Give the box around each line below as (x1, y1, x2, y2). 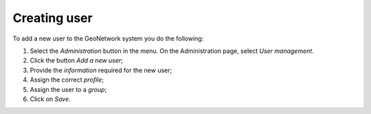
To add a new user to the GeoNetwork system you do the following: (12, 34, 204, 43)
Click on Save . (30, 95, 71, 103)
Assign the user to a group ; (30, 85, 107, 93)
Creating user (12, 10, 93, 25)
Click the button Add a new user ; (30, 56, 124, 65)
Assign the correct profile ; (30, 76, 104, 84)
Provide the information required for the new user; (30, 66, 172, 74)
